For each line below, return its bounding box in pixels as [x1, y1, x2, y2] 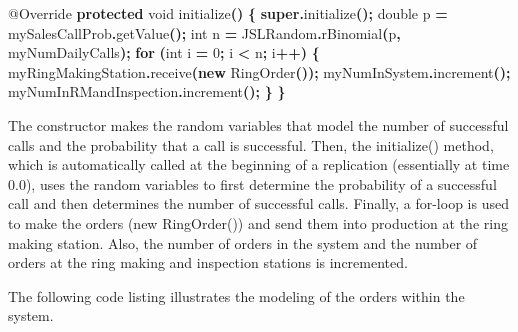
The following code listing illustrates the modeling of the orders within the [8, 285, 465, 306]
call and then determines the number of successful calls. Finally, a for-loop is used [8, 193, 509, 214]
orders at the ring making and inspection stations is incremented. [8, 252, 408, 273]
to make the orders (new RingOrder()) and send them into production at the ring [8, 212, 508, 233]
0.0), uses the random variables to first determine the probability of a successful [8, 173, 497, 194]
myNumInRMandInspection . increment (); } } [8, 81, 286, 102]
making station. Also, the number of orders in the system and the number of [8, 232, 478, 253]
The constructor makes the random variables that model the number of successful [8, 114, 509, 135]
